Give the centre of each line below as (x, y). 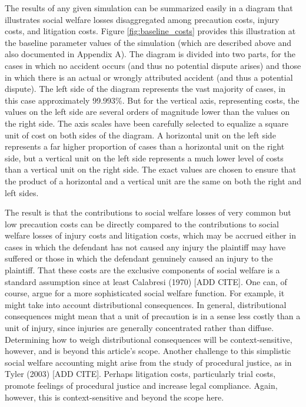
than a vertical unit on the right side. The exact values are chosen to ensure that (151, 169)
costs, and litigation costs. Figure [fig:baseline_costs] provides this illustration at (150, 31)
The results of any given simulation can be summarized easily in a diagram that (149, 8)
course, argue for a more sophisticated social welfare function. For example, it (145, 293)
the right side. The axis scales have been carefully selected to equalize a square (147, 123)
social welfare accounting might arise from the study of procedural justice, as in (148, 362)
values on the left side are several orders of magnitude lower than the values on (147, 112)
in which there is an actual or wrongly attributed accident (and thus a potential (149, 77)
